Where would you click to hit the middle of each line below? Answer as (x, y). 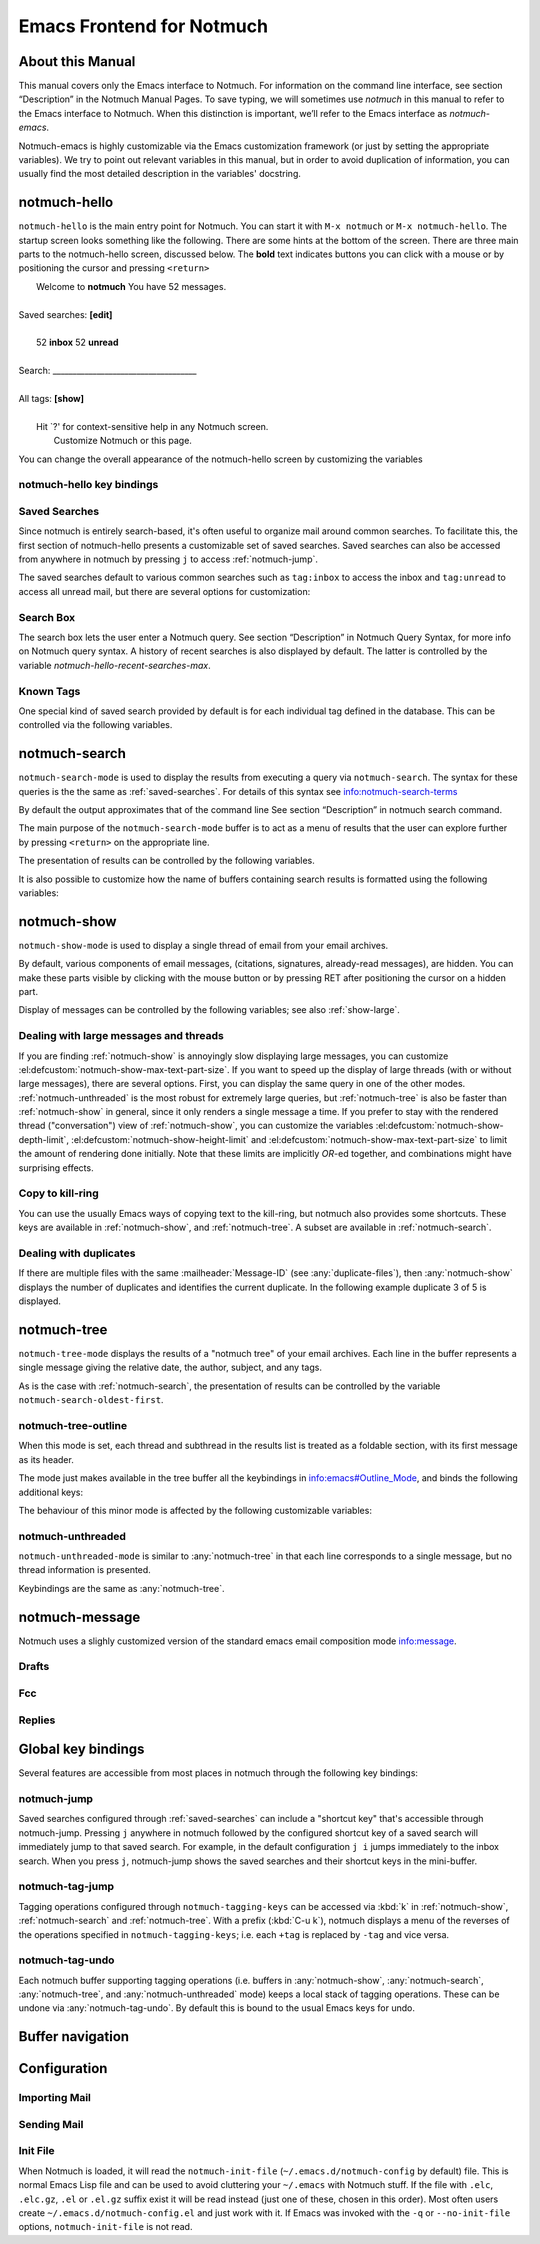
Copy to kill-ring (58, 1193)
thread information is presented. (85, 1570)
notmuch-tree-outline (73, 1425)
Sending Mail (51, 2124)
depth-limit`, (44, 1139)
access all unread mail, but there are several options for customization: (164, 591)
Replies (37, 1720)
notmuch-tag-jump (66, 1887)
